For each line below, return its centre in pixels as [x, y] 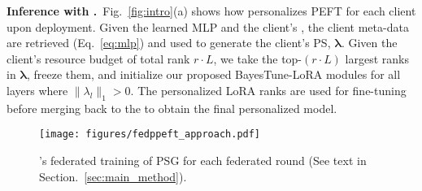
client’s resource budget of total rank [98, 58]
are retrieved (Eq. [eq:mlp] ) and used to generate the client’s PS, [169, 43]
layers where [37, 90]
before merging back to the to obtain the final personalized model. [172, 108]
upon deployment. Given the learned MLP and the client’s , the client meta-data [208, 26]
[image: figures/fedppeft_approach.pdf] [150, 135]
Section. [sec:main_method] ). [113, 176]
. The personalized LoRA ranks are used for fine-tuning [268, 90]
